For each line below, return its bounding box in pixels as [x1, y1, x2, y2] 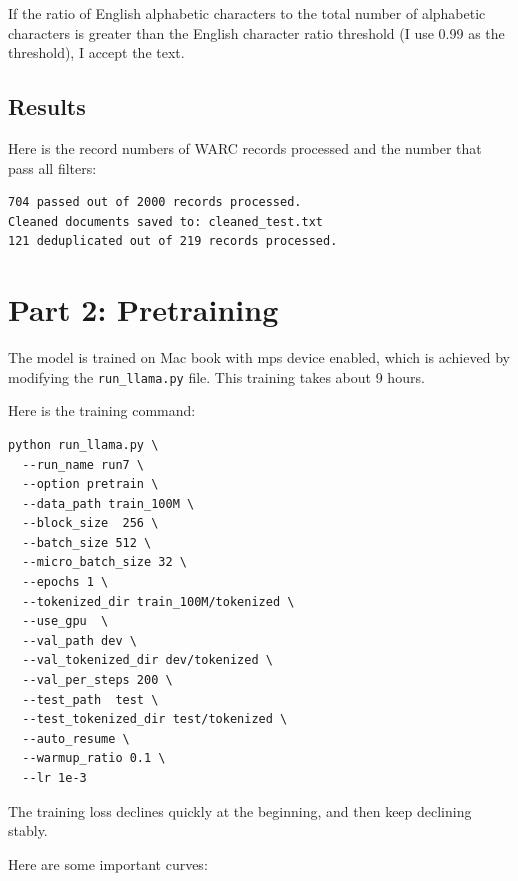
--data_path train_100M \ [22, 496, 195, 511]
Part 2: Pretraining [8, 289, 279, 330]
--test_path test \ [22, 692, 159, 707]
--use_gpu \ [22, 614, 109, 629]
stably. [8, 820, 48, 841]
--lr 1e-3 [22, 771, 87, 786]
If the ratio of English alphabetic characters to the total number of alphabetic [8, 3, 486, 23]
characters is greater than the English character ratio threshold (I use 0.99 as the [8, 22, 505, 43]
